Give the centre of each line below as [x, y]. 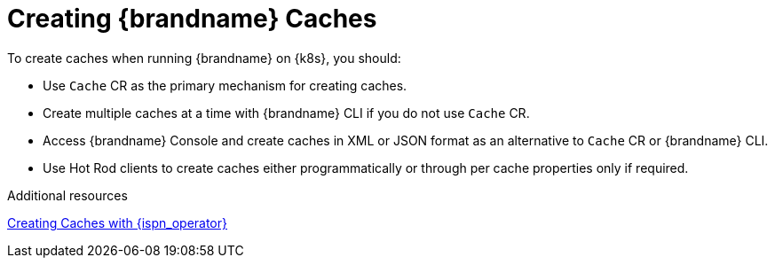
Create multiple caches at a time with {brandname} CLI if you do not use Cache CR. [286, 113]
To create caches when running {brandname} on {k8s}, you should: [204, 58]
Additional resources [67, 195]
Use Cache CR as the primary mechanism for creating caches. [225, 85]
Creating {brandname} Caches [192, 19]
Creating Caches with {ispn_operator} [118, 222]
